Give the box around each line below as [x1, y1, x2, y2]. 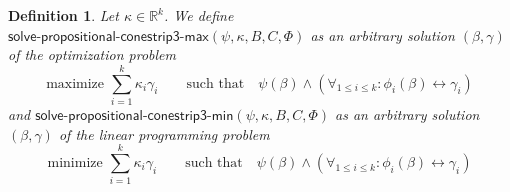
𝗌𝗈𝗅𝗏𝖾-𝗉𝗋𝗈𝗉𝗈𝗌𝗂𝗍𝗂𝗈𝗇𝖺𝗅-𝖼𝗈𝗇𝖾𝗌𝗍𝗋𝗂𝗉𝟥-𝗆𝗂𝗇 [35, 108, 234, 123]
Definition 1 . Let [8, 5, 119, 25]
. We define [163, 5, 234, 25]
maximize [46, 76, 105, 91]
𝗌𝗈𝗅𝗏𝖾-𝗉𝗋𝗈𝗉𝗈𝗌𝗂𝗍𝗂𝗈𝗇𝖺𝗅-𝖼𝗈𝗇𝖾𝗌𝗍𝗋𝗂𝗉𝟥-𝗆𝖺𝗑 [8, 29, 209, 44]
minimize [47, 155, 103, 170]
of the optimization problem [8, 44, 176, 65]
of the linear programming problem [58, 123, 270, 144]
